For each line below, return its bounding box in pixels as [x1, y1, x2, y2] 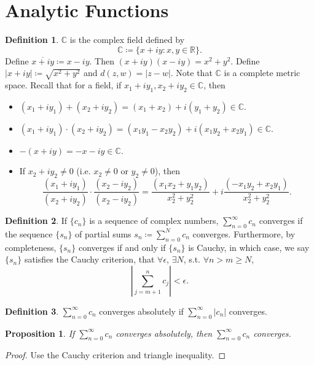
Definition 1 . [5, 33, 59, 46]
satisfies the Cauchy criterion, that [24, 253, 155, 266]
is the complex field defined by [69, 33, 185, 46]
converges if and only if [78, 240, 166, 253]
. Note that [170, 66, 213, 79]
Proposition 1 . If [5, 326, 75, 339]
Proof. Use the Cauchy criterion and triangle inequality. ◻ [5, 348, 226, 361]
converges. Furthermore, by [192, 227, 296, 240]
